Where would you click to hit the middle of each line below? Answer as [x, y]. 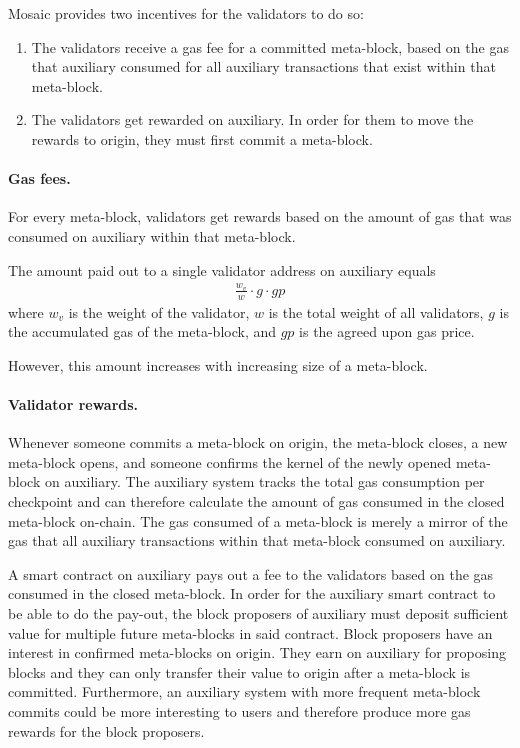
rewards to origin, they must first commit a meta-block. [202, 138]
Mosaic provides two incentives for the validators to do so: [186, 13]
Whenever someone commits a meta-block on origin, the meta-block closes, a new [258, 442]
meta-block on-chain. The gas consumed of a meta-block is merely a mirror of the [258, 520]
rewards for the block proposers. [106, 730]
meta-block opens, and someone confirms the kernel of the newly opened [230, 461]
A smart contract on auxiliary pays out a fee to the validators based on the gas [251, 573]
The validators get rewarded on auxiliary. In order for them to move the [252, 119]
